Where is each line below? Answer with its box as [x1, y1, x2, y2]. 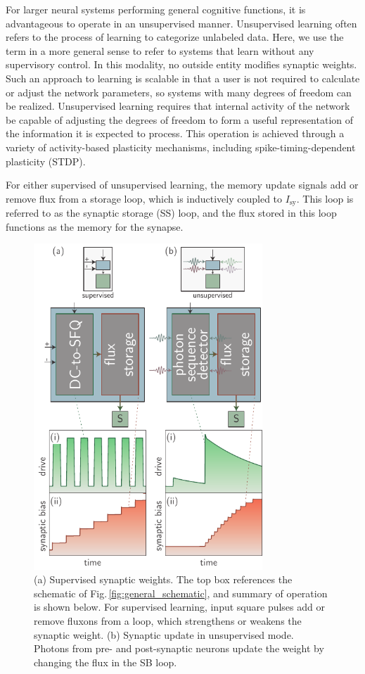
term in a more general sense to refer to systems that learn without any [6, 43, 314, 58]
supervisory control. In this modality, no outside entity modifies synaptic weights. [6, 57, 357, 72]
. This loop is [296, 191, 354, 205]
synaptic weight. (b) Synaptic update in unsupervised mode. [34, 627, 294, 642]
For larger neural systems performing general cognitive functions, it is [6, 2, 306, 16]
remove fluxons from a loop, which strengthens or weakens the [34, 613, 302, 628]
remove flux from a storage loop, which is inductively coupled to [6, 191, 283, 205]
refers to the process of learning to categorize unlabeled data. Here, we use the [6, 30, 344, 44]
